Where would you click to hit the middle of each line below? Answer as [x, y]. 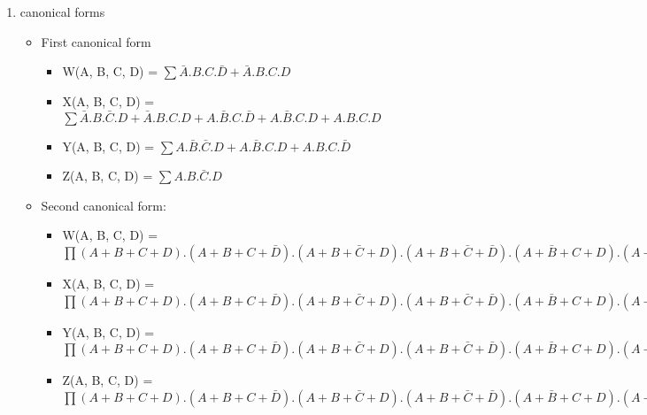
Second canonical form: [104, 205]
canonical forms [62, 12]
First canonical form [96, 41]
